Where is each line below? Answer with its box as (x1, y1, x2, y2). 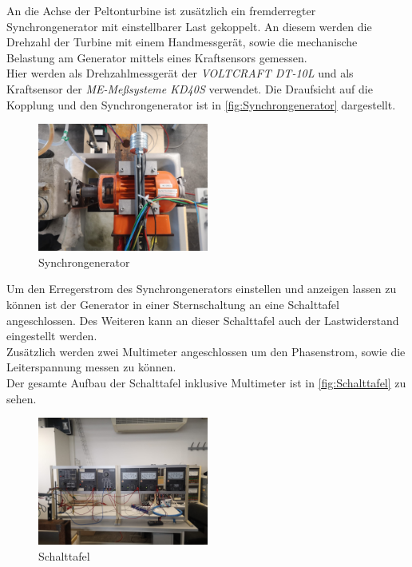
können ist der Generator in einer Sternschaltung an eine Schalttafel (6, 295, 339, 312)
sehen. (6, 390, 37, 406)
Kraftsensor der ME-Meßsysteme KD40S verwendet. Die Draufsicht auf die (6, 80, 373, 97)
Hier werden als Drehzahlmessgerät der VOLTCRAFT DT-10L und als (6, 65, 354, 81)
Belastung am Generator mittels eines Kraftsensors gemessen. (6, 49, 307, 65)
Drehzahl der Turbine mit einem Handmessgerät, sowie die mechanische (6, 34, 358, 50)
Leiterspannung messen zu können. (6, 359, 176, 375)
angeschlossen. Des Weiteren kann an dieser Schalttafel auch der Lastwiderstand (6, 311, 399, 328)
